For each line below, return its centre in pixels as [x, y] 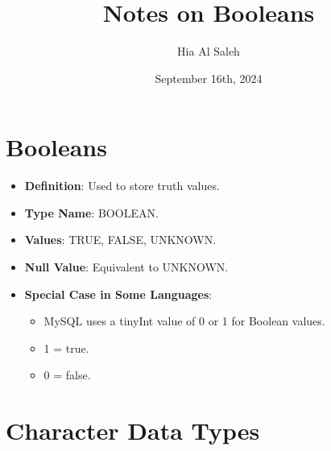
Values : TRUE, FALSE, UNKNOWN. [120, 240]
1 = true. [66, 348]
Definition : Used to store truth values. [122, 186]
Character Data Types [133, 430]
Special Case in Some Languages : [118, 294]
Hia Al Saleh [209, 51]
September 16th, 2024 [209, 78]
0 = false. [67, 375]
